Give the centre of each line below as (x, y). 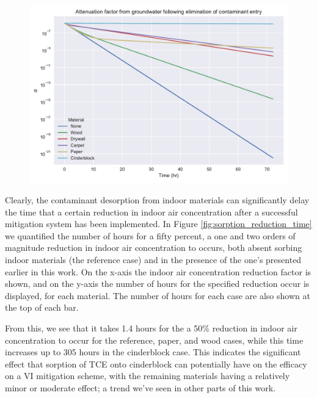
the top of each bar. (42, 307)
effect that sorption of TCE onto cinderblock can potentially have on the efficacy (156, 364)
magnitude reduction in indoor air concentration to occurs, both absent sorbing (154, 248)
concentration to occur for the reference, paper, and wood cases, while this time (154, 340)
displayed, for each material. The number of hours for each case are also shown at (158, 295)
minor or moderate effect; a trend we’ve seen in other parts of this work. (140, 388)
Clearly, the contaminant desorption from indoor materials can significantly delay (157, 200)
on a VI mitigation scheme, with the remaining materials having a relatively (148, 376)
